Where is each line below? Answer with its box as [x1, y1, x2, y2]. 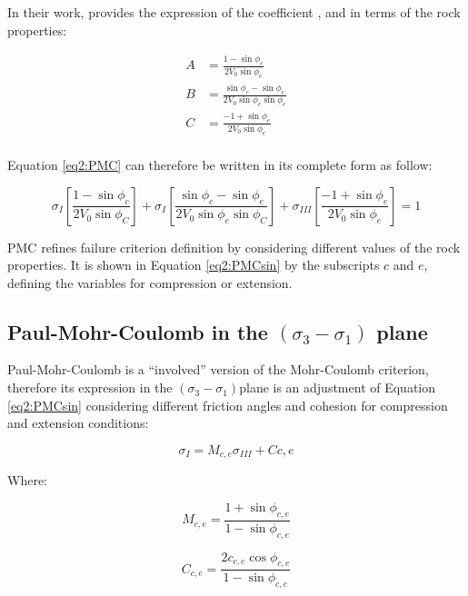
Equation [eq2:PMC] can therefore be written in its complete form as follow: [7, 154, 433, 174]
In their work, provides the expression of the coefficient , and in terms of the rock [7, 3, 461, 21]
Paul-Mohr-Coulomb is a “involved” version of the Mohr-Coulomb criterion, [7, 360, 429, 379]
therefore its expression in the [7, 378, 173, 397]
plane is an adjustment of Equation [239, 378, 436, 397]
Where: [7, 471, 47, 490]
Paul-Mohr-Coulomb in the [7, 317, 268, 345]
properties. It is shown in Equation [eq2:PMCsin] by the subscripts [7, 255, 380, 274]
